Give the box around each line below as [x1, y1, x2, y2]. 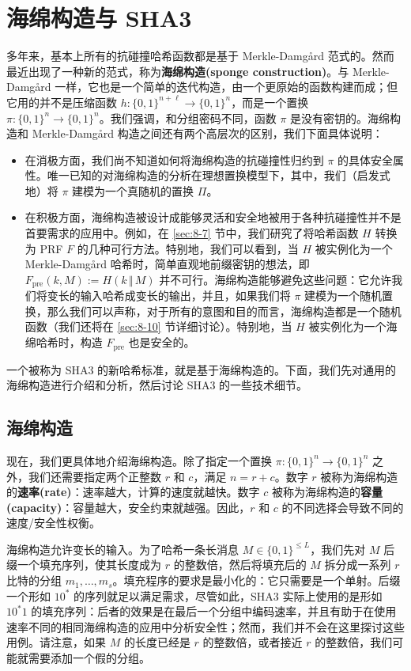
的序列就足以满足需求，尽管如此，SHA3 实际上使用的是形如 [74, 587, 383, 604]
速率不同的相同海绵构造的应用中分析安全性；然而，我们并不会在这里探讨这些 [6, 618, 405, 635]
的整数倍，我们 [315, 634, 393, 650]
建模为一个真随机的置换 [72, 182, 194, 199]
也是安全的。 [128, 334, 195, 351]
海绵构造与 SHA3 [6, 2, 192, 34]
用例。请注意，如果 [6, 634, 106, 650]
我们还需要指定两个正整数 [28, 468, 161, 484]
